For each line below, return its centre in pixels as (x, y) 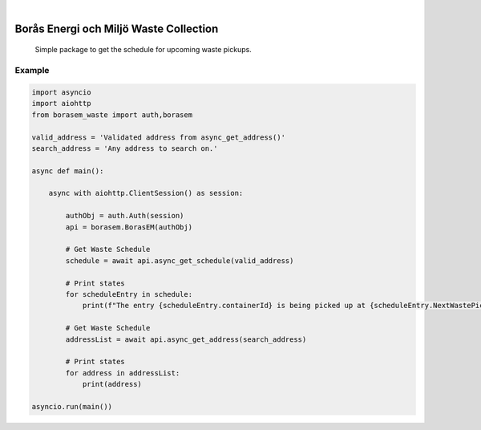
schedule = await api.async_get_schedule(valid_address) (180, 260)
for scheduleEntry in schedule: (129, 294)
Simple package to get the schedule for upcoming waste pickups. (143, 50)
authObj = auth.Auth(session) (125, 216)
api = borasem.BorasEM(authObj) (129, 227)
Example (32, 71)
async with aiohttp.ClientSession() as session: (146, 193)
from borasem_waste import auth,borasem (112, 115)
